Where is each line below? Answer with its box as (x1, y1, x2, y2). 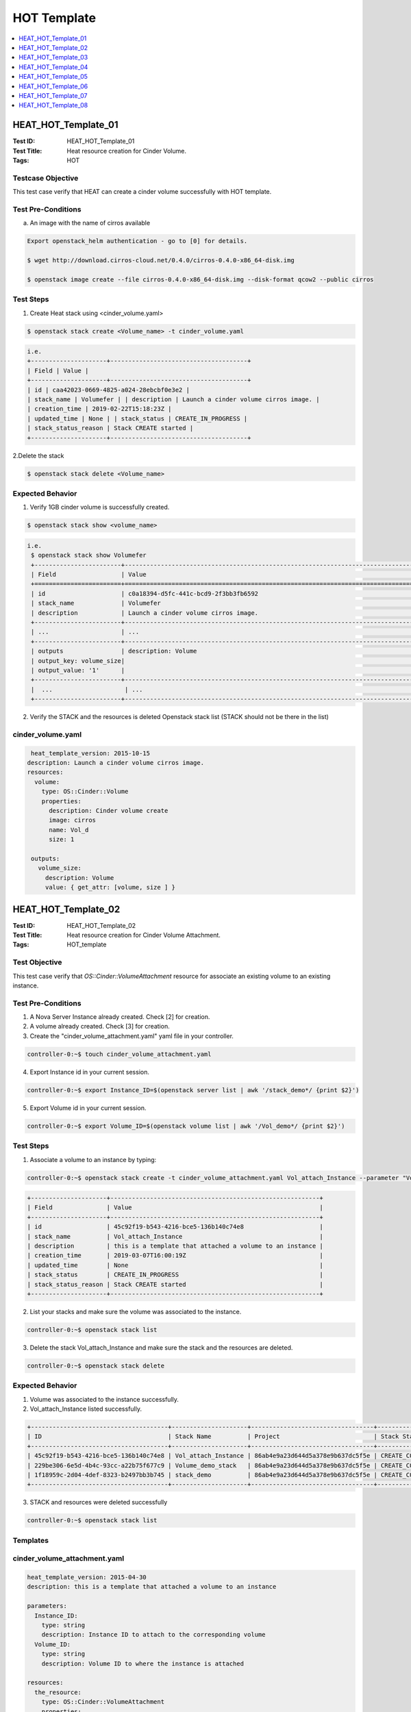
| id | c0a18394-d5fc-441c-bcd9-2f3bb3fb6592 (31, 590, 259, 597)
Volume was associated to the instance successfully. (29, 1395, 179, 1403)
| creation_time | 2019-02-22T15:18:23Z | (27, 405, 172, 413)
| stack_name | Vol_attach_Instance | (27, 1233, 323, 1240)
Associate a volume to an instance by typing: (29, 1155, 157, 1163)
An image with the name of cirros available (29, 219, 151, 227)
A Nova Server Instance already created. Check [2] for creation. (29, 1013, 210, 1021)
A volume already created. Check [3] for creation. (29, 1022, 171, 1031)
